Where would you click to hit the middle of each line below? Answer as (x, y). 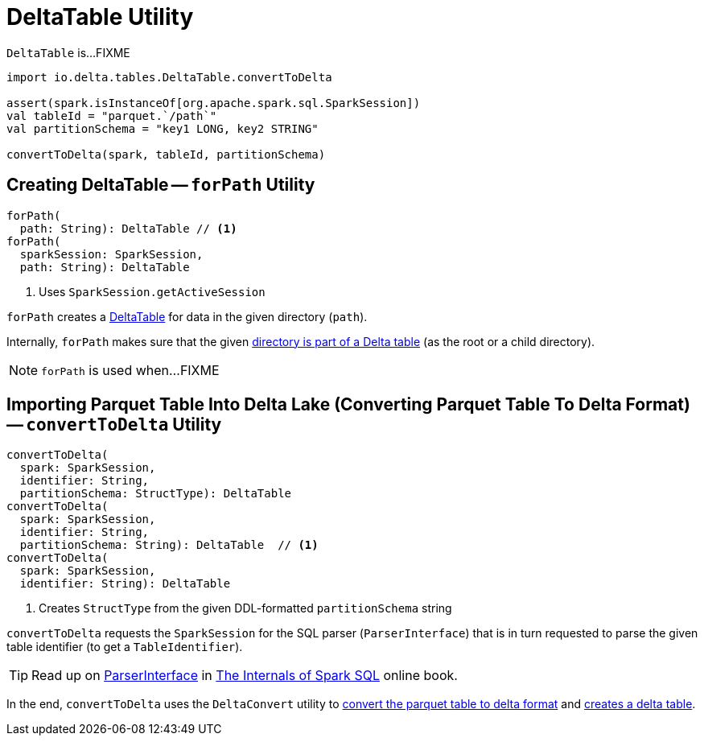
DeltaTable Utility (100, 17)
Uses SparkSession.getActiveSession (152, 291)
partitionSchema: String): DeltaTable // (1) (169, 545)
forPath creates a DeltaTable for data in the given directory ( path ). (187, 316)
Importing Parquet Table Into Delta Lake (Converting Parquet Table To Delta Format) (348, 405)
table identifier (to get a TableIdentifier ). (125, 647)
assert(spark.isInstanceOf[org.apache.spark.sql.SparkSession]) (214, 103)
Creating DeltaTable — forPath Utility (161, 185)
